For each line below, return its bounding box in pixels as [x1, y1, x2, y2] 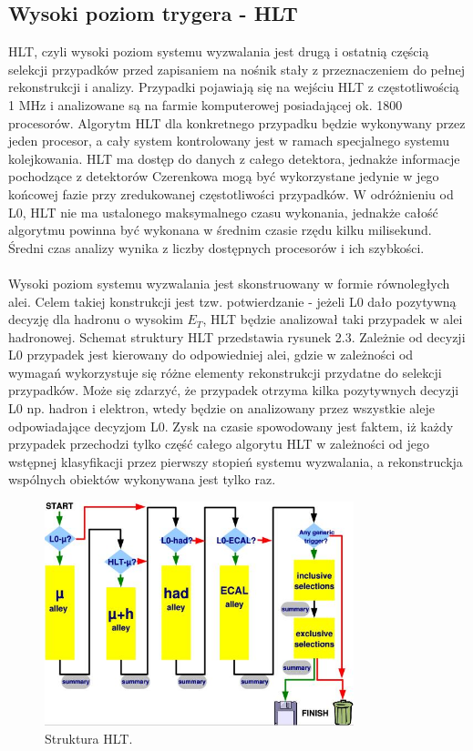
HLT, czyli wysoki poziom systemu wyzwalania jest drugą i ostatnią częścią [8, 42, 429, 61]
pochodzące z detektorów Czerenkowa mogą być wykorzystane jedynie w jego [8, 167, 439, 186]
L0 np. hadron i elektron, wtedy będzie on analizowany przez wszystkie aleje [8, 399, 435, 418]
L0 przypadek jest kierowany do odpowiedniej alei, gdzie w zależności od [8, 345, 414, 364]
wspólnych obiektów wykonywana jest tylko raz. [8, 470, 276, 489]
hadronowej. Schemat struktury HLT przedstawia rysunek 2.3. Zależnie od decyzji [8, 327, 466, 346]
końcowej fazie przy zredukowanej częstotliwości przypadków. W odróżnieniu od [8, 184, 454, 203]
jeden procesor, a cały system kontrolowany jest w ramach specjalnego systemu [8, 131, 450, 150]
